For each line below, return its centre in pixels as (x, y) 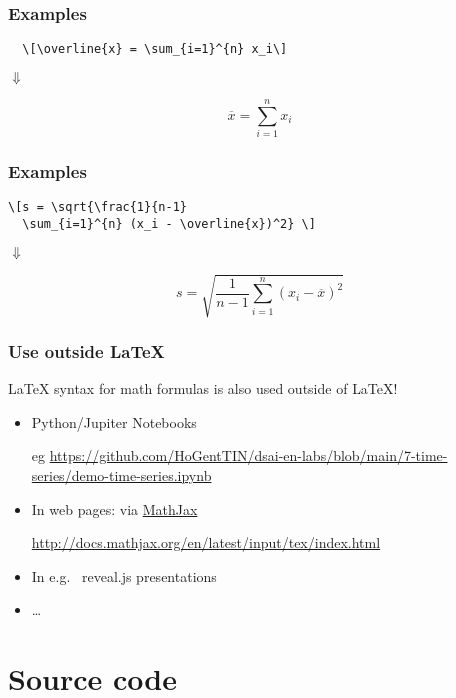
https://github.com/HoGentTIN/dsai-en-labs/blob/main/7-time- (248, 455)
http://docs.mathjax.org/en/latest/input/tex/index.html (206, 542)
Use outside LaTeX (86, 351)
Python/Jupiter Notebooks (114, 421)
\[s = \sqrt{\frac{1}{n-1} (97, 207)
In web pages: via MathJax (114, 508)
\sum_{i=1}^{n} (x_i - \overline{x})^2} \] (169, 223)
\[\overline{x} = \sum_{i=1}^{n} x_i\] (155, 49)
